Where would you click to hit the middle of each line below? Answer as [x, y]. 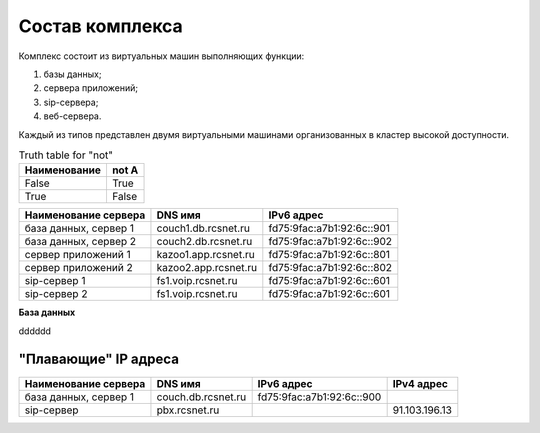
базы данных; [72, 74]
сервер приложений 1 [78, 255]
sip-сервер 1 [55, 281]
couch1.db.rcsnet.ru [203, 228]
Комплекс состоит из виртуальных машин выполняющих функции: [161, 56]
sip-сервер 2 [56, 294]
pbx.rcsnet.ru [188, 410]
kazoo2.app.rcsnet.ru [207, 268]
